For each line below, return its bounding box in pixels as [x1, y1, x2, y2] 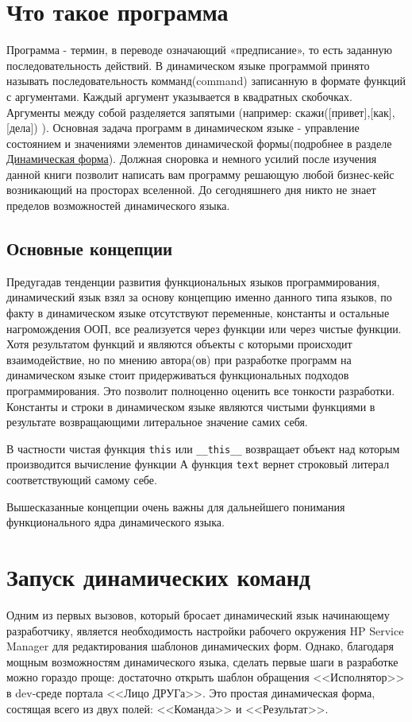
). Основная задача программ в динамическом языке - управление [41, 119, 360, 136]
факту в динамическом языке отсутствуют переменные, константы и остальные [6, 305, 390, 321]
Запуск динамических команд [6, 561, 310, 593]
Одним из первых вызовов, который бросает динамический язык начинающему [6, 607, 390, 623]
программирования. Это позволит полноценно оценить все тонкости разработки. [6, 382, 395, 399]
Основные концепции [6, 236, 173, 261]
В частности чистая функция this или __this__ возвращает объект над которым [6, 440, 400, 456]
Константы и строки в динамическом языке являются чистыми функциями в [6, 398, 375, 414]
